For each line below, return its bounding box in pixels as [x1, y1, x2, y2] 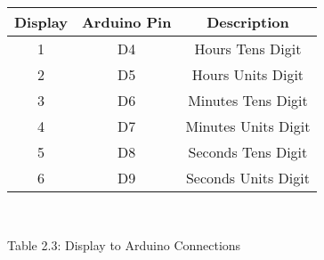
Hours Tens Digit [194, 38, 302, 59]
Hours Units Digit [191, 64, 304, 85]
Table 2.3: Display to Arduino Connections [7, 235, 241, 254]
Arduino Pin [81, 12, 172, 32]
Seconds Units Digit [185, 167, 310, 188]
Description [207, 12, 289, 32]
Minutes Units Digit [185, 116, 311, 136]
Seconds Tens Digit [188, 142, 308, 162]
